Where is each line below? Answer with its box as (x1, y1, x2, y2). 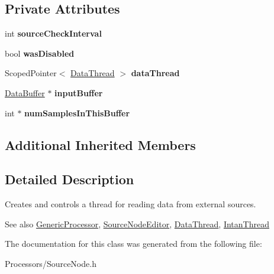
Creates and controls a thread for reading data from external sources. (5, 198, 256, 210)
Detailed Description (5, 170, 134, 188)
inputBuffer (54, 86, 103, 99)
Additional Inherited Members (5, 135, 196, 154)
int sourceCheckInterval (5, 27, 102, 40)
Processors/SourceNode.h (5, 257, 96, 269)
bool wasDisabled (5, 47, 75, 59)
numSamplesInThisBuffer (24, 106, 130, 119)
